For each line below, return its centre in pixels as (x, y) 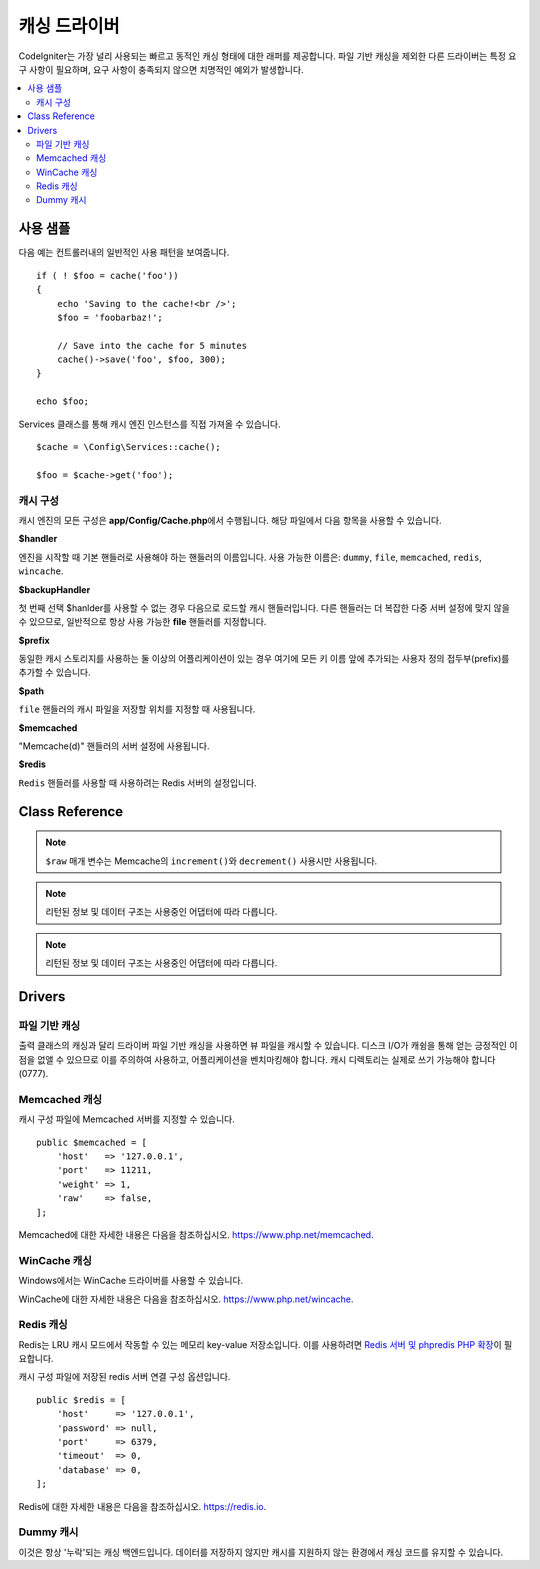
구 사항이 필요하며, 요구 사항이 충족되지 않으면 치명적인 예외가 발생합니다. (161, 69)
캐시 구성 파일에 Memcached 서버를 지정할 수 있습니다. (126, 1119)
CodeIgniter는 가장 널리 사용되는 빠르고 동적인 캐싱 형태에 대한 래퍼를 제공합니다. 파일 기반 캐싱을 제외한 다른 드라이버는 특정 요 (267, 56)
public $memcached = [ (92, 1142)
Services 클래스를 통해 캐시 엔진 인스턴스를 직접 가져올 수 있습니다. (149, 424)
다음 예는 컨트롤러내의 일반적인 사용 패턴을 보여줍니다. (124, 252)
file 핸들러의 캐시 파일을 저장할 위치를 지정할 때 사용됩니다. (137, 709)
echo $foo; (63, 401)
